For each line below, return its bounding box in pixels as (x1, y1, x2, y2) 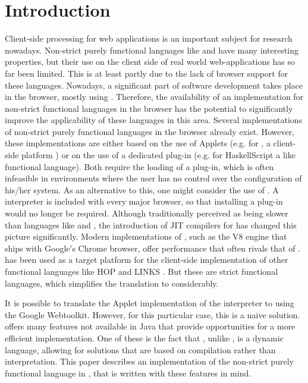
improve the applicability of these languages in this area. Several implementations (5, 114, 303, 126)
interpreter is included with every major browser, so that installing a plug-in (5, 195, 283, 208)
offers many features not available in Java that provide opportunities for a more (5, 320, 296, 332)
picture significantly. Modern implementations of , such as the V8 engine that (5, 230, 287, 243)
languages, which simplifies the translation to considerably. (5, 277, 219, 289)
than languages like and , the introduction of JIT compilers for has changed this (5, 218, 297, 231)
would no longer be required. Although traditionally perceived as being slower (5, 207, 288, 219)
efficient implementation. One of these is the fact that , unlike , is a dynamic (5, 331, 284, 344)
